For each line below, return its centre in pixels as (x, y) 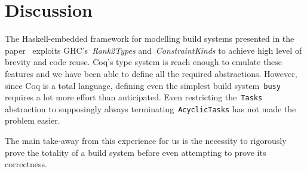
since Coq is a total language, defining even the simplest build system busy (143, 85)
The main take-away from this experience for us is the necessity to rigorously (146, 141)
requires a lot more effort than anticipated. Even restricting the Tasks (134, 97)
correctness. (26, 164)
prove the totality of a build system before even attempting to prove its (136, 152)
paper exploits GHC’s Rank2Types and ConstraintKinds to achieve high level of (153, 50)
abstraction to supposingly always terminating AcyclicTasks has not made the (151, 108)
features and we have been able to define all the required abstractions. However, (151, 73)
